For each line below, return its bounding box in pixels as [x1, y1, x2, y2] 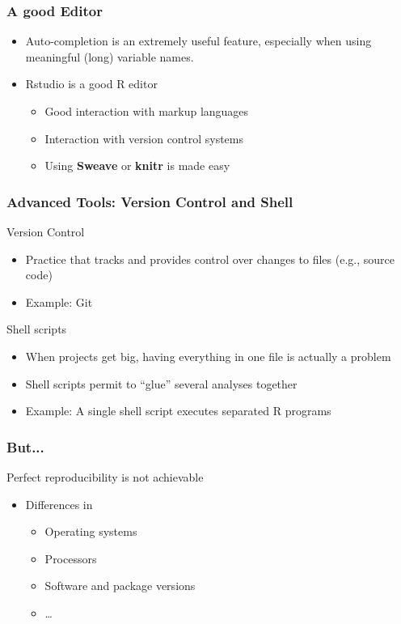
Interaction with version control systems [44, 129, 243, 146]
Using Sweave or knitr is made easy [44, 157, 230, 174]
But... [6, 436, 44, 456]
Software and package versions [44, 577, 196, 594]
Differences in [25, 495, 93, 512]
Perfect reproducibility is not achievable [6, 468, 204, 485]
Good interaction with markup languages [44, 103, 249, 119]
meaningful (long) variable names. [25, 48, 194, 65]
